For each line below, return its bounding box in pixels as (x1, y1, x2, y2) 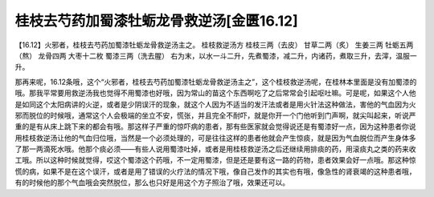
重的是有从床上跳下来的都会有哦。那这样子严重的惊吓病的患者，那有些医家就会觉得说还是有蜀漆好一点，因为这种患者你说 (14, 122, 416, 131)
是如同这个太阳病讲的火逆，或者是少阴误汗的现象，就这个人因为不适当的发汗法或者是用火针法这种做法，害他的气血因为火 (14, 99, 416, 109)
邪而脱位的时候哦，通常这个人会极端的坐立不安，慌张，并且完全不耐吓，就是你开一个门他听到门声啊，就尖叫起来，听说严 (14, 111, 416, 120)
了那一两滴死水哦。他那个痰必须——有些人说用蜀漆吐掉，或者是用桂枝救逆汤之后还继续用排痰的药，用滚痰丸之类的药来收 (14, 144, 416, 154)
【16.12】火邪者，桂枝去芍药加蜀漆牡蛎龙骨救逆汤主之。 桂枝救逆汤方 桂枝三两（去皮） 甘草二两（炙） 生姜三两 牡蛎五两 (14, 40, 414, 50)
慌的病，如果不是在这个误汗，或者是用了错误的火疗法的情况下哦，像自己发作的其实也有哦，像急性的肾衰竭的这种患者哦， (14, 167, 416, 176)
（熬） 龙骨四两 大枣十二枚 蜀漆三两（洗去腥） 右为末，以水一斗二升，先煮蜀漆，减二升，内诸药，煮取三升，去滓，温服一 (14, 50, 417, 60)
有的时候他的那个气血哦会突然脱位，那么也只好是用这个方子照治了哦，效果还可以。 (14, 178, 289, 187)
